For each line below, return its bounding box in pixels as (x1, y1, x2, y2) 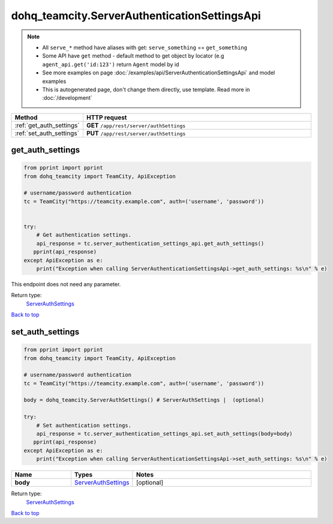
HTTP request (86, 113, 127, 121)
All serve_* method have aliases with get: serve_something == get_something (42, 44, 247, 51)
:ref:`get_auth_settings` (14, 121, 80, 129)
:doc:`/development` (42, 94, 92, 101)
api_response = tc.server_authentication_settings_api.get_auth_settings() (36, 240, 265, 247)
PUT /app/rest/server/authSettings (86, 129, 186, 137)
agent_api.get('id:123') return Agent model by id (42, 61, 179, 68)
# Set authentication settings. (36, 422, 132, 429)
